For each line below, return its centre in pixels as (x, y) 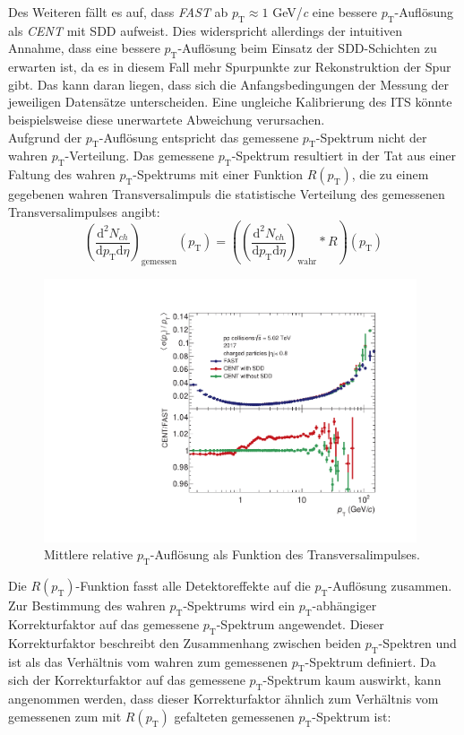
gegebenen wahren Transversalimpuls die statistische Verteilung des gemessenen (227, 194)
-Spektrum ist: (352, 716)
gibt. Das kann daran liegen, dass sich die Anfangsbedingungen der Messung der (229, 84)
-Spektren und (417, 642)
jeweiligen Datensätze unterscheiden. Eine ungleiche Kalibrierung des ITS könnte (230, 102)
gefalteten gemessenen (234, 716)
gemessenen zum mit (65, 716)
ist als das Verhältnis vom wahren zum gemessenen (148, 661)
